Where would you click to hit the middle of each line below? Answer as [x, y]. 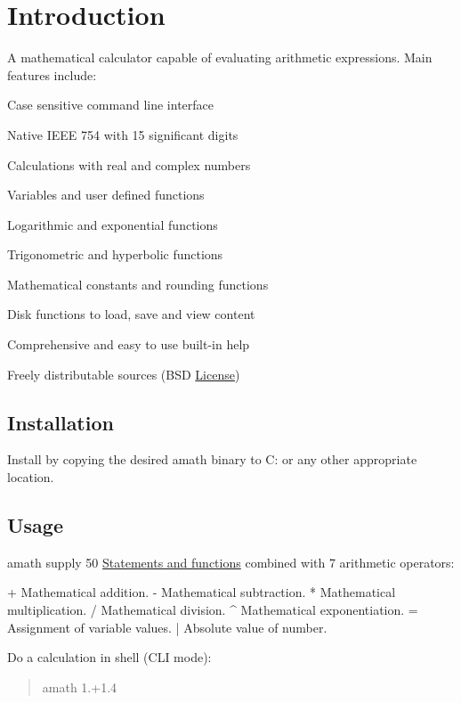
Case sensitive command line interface [111, 105]
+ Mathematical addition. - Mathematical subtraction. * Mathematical [202, 592]
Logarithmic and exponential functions [113, 224]
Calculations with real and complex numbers [129, 164]
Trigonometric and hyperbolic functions [115, 254]
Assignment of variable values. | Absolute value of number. [167, 627]
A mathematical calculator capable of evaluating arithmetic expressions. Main [220, 57]
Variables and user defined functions [106, 195]
